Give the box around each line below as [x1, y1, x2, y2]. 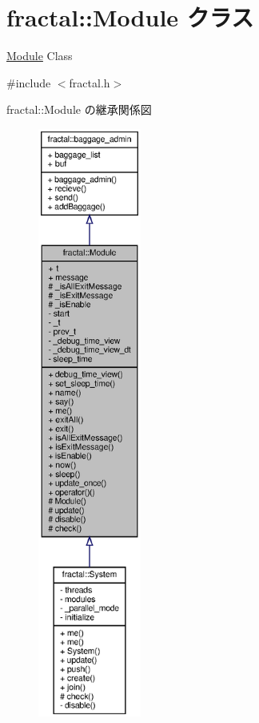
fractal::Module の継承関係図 [6, 101, 152, 118]
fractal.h [69, 74, 110, 91]
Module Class [6, 47, 73, 64]
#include [6, 74, 51, 91]
